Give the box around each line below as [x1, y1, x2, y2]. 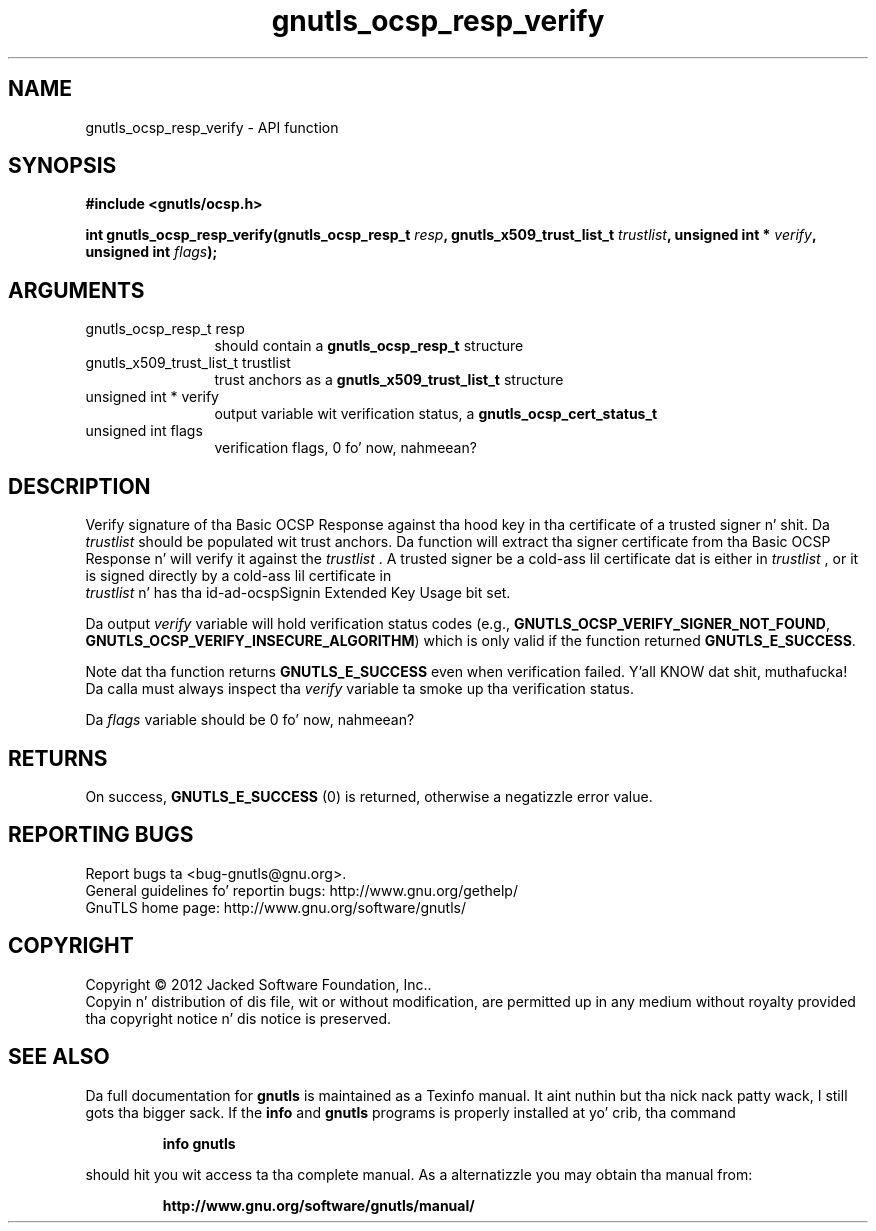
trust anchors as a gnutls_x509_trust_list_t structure [214, 371, 564, 389]
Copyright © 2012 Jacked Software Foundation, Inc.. [85, 975, 432, 993]
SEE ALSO [8, 1044, 110, 1070]
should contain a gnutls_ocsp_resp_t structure [214, 337, 524, 355]
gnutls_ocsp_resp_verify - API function [85, 118, 339, 136]
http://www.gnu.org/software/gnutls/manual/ [162, 1196, 475, 1214]
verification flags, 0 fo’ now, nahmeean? [214, 439, 477, 457]
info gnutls [162, 1134, 236, 1152]
